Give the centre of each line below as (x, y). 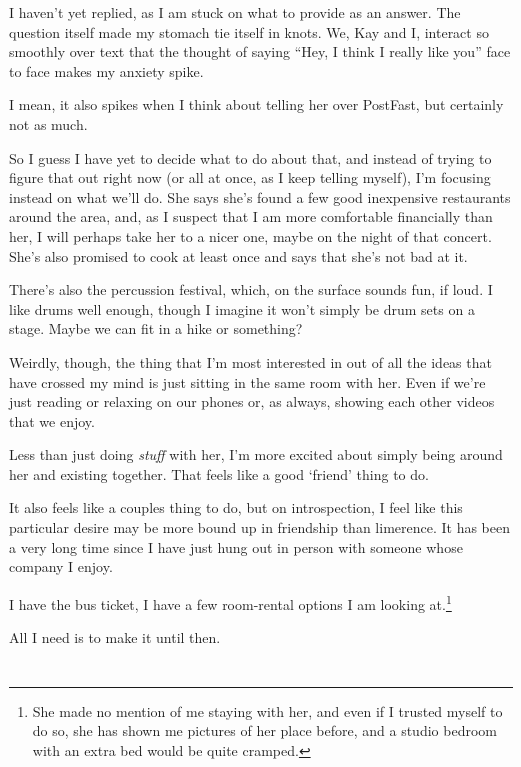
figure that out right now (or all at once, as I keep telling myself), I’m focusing (250, 177)
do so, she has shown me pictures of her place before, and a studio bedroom (264, 730)
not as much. (48, 123)
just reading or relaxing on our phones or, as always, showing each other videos (252, 401)
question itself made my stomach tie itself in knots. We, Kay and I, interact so (249, 31)
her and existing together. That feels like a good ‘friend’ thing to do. (219, 473)
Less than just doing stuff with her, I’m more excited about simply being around (256, 454)
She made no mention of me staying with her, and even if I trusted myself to (267, 710)
